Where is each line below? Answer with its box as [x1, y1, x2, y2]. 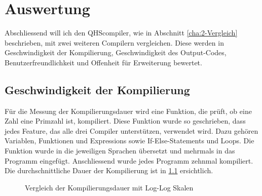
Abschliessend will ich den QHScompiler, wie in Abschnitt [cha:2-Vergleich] [5, 27, 238, 38]
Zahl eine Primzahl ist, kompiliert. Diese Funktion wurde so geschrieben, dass [5, 115, 246, 126]
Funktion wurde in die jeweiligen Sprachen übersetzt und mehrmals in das [5, 145, 235, 156]
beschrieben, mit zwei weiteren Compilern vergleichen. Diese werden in [5, 37, 224, 48]
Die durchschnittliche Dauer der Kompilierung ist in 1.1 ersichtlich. [5, 165, 213, 176]
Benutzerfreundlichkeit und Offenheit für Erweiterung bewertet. [5, 57, 202, 67]
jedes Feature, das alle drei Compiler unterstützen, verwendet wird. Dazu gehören [5, 125, 258, 136]
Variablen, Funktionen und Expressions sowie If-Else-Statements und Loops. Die [5, 135, 254, 146]
